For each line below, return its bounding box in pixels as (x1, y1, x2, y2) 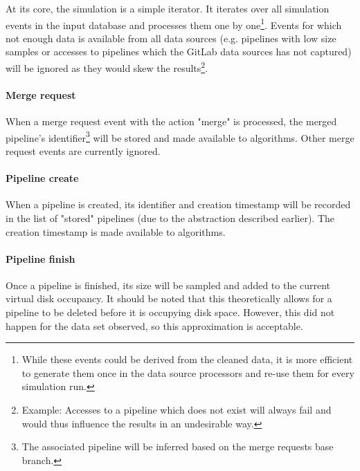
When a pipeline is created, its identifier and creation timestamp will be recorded (6, 197, 351, 212)
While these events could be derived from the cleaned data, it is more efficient (21, 352, 353, 367)
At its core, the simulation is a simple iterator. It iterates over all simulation (6, 1, 330, 15)
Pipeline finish (6, 251, 75, 266)
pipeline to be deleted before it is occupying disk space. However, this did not (6, 305, 335, 320)
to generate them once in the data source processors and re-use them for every (21, 365, 354, 380)
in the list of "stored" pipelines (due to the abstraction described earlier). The (6, 210, 335, 225)
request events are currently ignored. (6, 143, 161, 158)
